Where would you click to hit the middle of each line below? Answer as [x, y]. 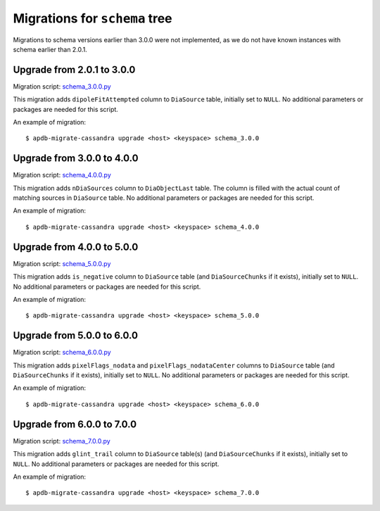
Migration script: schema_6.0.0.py [62, 353]
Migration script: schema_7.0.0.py [62, 441]
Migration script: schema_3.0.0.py [62, 86]
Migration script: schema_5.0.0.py [62, 263]
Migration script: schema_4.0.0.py [62, 175]
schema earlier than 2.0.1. [50, 49]
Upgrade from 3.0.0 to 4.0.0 [76, 158]
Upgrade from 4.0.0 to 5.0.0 [76, 247]
